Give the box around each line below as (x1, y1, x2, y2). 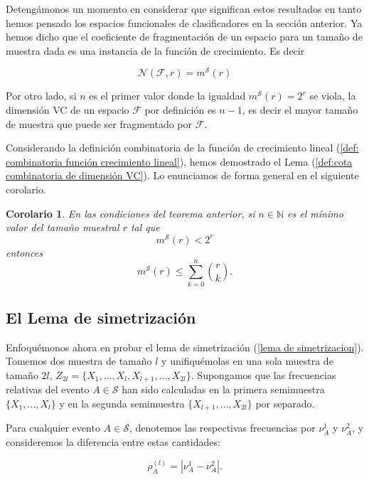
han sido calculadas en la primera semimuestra (122, 382, 325, 397)
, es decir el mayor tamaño (242, 102, 358, 117)
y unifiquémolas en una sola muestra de (161, 353, 333, 368)
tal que (130, 220, 160, 235)
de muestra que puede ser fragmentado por (6, 116, 193, 131)
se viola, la (309, 88, 356, 103)
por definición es (144, 102, 216, 117)
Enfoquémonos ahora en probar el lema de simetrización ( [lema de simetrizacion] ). (6, 339, 364, 354)
